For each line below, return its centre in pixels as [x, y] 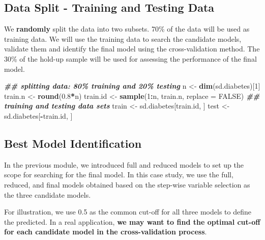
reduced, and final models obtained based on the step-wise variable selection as [127, 184]
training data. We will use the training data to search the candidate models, [123, 38]
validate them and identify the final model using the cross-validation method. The [132, 49]
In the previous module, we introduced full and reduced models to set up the [124, 164]
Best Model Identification [73, 143]
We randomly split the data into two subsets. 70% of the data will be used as [127, 29]
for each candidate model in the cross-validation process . [106, 232]
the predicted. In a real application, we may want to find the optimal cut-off [132, 221]
